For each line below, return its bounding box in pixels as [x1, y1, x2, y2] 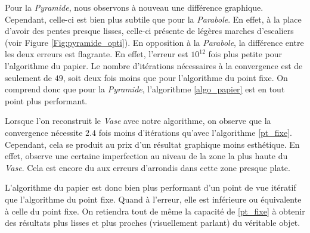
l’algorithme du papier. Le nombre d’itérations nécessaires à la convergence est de [5, 59, 303, 72]
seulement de [5, 71, 52, 83]
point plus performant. [5, 94, 88, 107]
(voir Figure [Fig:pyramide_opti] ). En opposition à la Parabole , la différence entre [5, 36, 304, 48]
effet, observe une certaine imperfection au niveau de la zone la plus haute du [5, 150, 288, 162]
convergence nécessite [5, 126, 83, 138]
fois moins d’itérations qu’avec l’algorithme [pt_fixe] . [98, 126, 292, 138]
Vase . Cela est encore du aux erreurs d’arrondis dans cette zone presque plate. [5, 161, 290, 173]
